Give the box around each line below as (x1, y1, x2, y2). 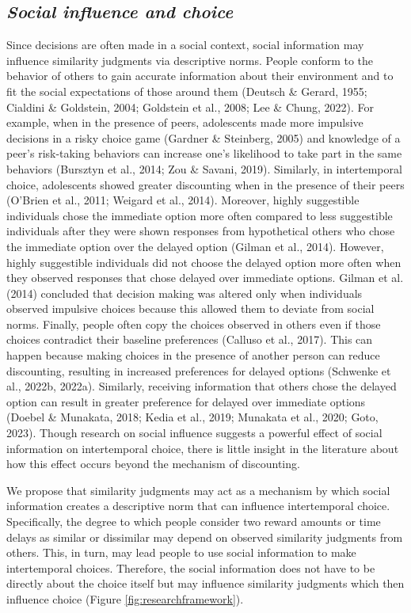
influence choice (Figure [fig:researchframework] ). (6, 590, 244, 607)
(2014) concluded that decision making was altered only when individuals (6, 284, 363, 301)
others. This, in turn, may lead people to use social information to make (6, 544, 356, 561)
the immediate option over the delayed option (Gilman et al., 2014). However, (6, 238, 384, 254)
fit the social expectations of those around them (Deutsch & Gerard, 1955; (6, 82, 367, 99)
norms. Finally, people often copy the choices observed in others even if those (6, 315, 381, 332)
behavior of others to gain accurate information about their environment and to (6, 67, 394, 84)
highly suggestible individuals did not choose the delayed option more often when (6, 253, 401, 270)
